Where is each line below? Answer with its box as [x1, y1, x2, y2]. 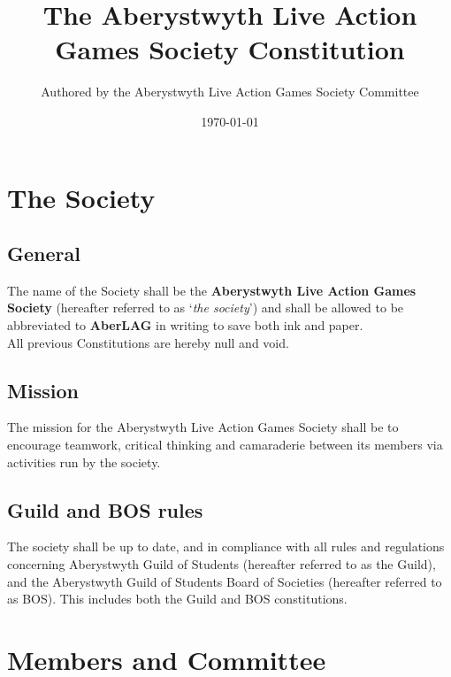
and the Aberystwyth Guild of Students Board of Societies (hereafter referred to [7, 572, 442, 590]
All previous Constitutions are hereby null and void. [7, 333, 289, 351]
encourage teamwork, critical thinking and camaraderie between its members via [7, 435, 443, 454]
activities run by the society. [7, 452, 161, 471]
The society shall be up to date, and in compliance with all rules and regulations [7, 537, 445, 556]
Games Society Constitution [55, 31, 405, 67]
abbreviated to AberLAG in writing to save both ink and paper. [7, 316, 363, 335]
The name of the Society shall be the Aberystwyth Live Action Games [7, 281, 417, 299]
